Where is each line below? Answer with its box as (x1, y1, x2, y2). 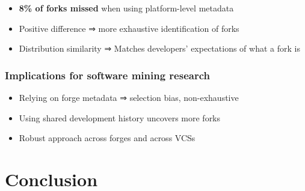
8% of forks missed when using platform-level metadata (19, 2, 234, 14)
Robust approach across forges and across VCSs (19, 132, 196, 144)
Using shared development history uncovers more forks (19, 111, 221, 124)
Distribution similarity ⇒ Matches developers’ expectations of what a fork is (19, 42, 300, 55)
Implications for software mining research (5, 67, 210, 82)
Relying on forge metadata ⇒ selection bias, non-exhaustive (19, 91, 239, 103)
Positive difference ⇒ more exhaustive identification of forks (19, 22, 239, 34)
